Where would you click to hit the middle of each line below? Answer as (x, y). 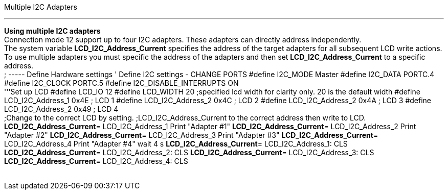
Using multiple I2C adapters (52, 31)
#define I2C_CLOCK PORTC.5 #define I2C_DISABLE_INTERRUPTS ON (121, 83)
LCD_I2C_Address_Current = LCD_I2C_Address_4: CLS (96, 161)
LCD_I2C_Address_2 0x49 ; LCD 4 (61, 109)
